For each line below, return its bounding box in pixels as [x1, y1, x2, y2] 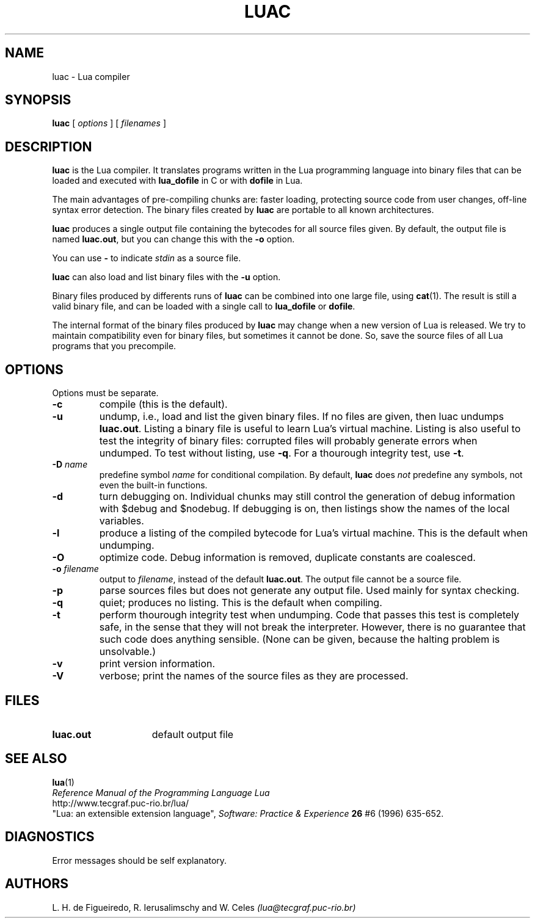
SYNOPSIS [5, 92, 71, 108]
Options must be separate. [52, 388, 159, 399]
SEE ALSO [5, 751, 67, 767]
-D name [52, 459, 88, 470]
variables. [99, 515, 144, 527]
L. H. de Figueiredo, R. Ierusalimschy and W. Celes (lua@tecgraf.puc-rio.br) [52, 902, 356, 913]
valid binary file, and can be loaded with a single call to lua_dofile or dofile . [52, 301, 355, 312]
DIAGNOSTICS [5, 829, 95, 845]
